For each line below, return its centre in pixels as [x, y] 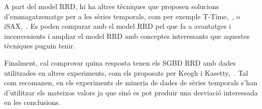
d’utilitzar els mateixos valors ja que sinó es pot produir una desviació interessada [131, 92]
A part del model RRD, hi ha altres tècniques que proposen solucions [112, 6]
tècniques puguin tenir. [40, 46]
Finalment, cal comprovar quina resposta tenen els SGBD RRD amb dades [120, 62]
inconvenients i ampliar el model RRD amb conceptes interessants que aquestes [127, 36]
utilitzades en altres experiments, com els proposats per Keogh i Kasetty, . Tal [126, 72]
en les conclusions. [32, 102]
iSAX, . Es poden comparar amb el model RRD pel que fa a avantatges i [118, 26]
